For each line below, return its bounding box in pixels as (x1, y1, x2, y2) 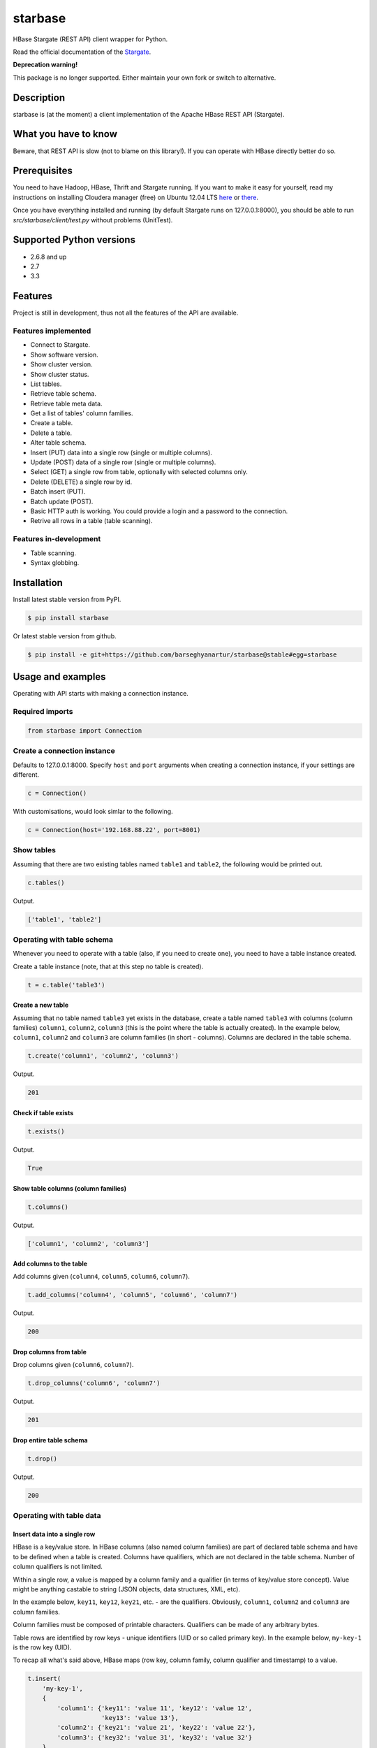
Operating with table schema (13, 934, 113, 944)
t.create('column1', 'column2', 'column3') (27, 1052, 179, 1060)
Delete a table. (30, 429, 73, 437)
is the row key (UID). (13, 1643, 72, 1652)
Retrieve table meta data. (30, 399, 103, 408)
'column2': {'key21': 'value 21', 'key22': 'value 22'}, (57, 1724, 256, 1732)
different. (13, 770, 40, 779)
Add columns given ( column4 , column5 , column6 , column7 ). (13, 1273, 190, 1281)
